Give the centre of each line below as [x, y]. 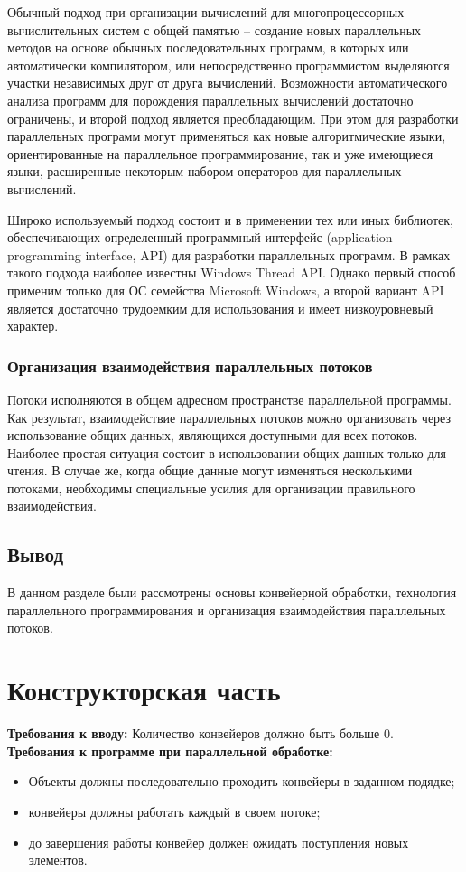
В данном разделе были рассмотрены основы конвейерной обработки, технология [232, 592]
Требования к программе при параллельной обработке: [170, 750]
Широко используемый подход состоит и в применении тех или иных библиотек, [231, 219]
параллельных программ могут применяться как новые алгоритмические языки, [227, 136]
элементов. [58, 860]
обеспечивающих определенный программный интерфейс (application [200, 237]
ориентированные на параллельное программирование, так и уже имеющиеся [220, 153]
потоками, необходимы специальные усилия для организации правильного [211, 488]
